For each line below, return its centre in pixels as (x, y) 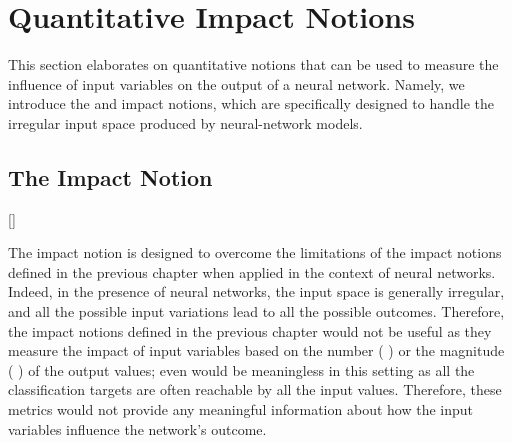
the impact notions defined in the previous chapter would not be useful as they (250, 330)
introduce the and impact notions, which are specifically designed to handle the (251, 103)
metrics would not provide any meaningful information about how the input (240, 409)
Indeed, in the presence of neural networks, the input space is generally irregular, (256, 291)
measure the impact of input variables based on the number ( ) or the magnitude (256, 350)
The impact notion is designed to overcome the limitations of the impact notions (255, 252)
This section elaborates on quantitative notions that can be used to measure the (253, 64)
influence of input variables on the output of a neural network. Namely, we (236, 83)
